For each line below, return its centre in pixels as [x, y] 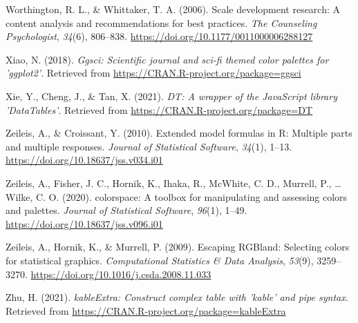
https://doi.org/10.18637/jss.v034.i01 [84, 160]
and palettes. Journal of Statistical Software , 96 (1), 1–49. [126, 210]
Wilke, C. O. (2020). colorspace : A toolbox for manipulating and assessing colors [177, 196]
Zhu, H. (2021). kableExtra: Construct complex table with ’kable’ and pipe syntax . [177, 297]
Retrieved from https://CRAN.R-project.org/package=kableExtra [146, 310]
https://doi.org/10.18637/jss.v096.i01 [84, 223]
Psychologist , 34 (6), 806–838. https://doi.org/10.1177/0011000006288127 [159, 36]
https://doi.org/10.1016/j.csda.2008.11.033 [121, 274]
